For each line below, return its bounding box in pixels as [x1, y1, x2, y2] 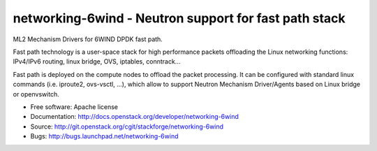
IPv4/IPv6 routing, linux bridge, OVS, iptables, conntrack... [13, 57, 181, 66]
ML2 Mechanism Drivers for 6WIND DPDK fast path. [13, 35, 163, 43]
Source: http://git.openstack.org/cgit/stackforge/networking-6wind [30, 122, 223, 131]
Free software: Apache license [30, 102, 119, 111]
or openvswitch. [13, 89, 59, 98]
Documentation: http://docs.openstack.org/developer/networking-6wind [30, 113, 239, 121]
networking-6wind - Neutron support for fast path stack [13, 10, 346, 26]
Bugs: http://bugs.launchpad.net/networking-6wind [30, 132, 179, 141]
